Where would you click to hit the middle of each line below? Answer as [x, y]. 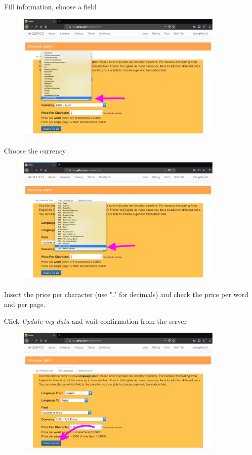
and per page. [25, 304]
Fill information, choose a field [50, 6]
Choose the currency [35, 150]
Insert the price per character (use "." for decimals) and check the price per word [126, 294]
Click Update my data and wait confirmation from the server [95, 321]
